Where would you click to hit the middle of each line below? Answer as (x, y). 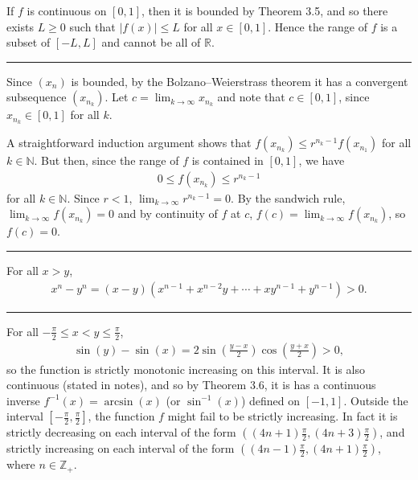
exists (20, 26)
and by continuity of (168, 213)
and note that (251, 97)
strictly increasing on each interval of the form (121, 448)
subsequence (37, 97)
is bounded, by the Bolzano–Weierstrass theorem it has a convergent (240, 81)
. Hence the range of (318, 26)
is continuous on (67, 10)
